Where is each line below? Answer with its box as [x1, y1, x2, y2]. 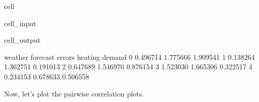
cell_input [4, 18, 36, 28]
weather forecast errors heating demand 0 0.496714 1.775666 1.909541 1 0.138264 [4, 51, 255, 62]
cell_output [4, 35, 40, 45]
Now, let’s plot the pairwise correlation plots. [4, 88, 144, 98]
